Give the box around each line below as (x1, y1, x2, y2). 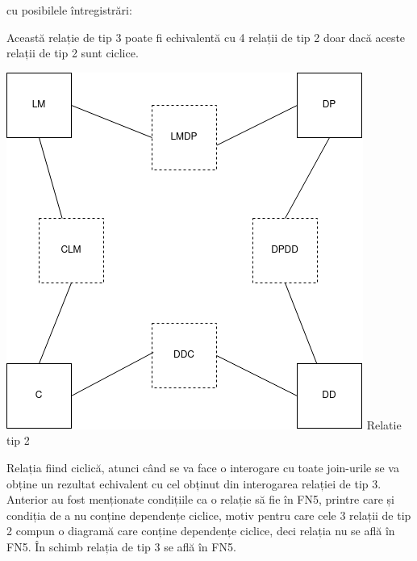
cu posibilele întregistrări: (6, 2, 132, 18)
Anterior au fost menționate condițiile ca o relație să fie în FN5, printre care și (6, 491, 394, 508)
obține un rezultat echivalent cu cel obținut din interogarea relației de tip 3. (6, 475, 382, 492)
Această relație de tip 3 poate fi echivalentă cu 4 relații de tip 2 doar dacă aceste (6, 28, 406, 45)
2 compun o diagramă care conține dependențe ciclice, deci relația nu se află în (6, 522, 395, 539)
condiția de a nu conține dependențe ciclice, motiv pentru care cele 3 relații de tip (6, 506, 411, 523)
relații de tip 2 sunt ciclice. (6, 44, 139, 61)
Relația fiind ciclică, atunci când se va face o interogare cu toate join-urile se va (6, 458, 399, 475)
